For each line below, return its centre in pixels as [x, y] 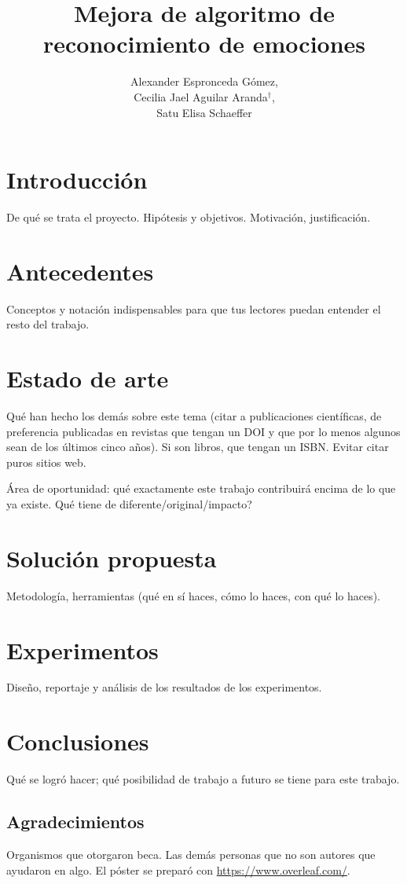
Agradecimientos [75, 822]
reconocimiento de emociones [204, 44]
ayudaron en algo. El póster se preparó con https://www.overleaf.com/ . [178, 869]
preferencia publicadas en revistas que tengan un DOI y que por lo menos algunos [203, 431]
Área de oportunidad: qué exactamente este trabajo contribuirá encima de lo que [201, 488]
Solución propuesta [112, 558]
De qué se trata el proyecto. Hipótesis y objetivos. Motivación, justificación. [189, 217]
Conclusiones [78, 741]
